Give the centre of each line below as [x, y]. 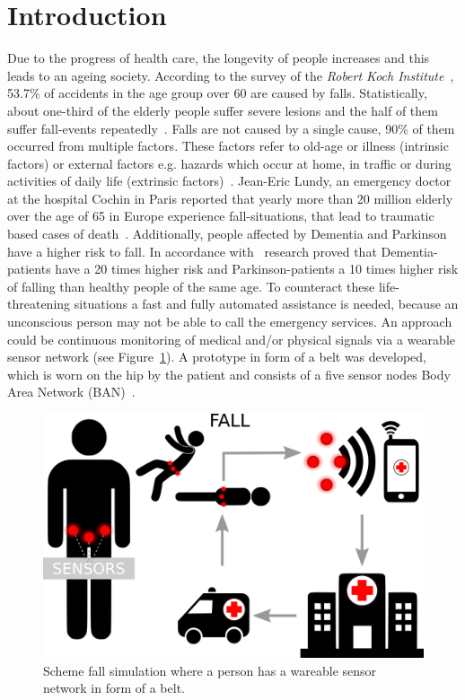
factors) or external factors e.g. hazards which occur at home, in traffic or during [229, 163]
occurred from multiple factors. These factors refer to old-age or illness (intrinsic [228, 146]
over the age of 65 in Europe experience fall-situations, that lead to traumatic [221, 216]
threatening [39, 304]
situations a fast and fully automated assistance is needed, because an [266, 304]
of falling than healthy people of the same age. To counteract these [191, 286]
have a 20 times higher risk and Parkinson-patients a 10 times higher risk [257, 269]
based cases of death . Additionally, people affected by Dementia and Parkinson [227, 234]
